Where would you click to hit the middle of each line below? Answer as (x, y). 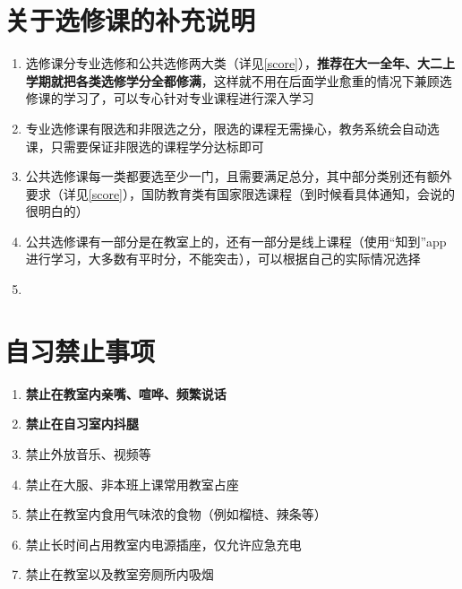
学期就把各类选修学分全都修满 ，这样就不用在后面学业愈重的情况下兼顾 (232, 80)
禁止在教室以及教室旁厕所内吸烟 (120, 574)
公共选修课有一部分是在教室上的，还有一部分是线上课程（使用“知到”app (236, 241)
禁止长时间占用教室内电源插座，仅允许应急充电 (163, 544)
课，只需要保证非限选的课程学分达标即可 (145, 146)
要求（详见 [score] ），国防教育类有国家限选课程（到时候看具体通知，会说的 (240, 193)
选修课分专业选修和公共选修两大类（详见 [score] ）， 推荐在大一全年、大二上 (240, 63)
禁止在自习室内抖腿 (82, 424)
